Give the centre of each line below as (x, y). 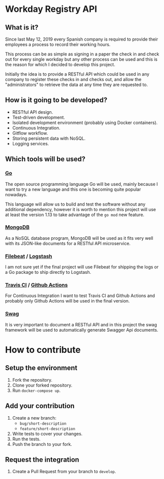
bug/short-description (43, 424)
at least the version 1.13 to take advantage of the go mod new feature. (75, 215)
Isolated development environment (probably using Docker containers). (85, 123)
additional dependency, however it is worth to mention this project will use (81, 209)
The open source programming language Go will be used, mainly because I (82, 184)
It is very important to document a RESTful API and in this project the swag (81, 324)
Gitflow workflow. (30, 133)
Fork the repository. (32, 380)
